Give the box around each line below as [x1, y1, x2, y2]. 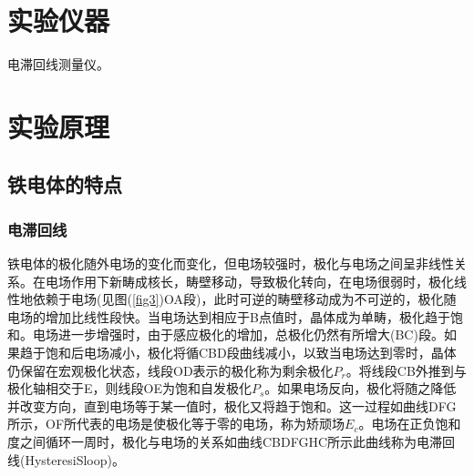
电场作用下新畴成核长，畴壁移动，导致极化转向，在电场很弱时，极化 [45, 271, 454, 290]
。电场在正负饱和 [358, 414, 461, 433]
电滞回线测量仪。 [7, 55, 109, 74]
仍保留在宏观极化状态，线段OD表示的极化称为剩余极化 [7, 360, 334, 380]
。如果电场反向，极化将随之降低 [264, 379, 457, 398]
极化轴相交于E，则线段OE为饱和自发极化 [7, 379, 252, 398]
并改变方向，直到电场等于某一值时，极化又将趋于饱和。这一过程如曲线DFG [7, 396, 457, 415]
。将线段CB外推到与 [345, 360, 467, 380]
